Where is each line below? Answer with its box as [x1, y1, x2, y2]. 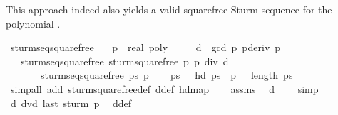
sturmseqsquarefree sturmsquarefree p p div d [20, 53, 229, 68]
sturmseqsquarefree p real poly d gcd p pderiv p [10, 40, 281, 55]
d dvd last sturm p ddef [10, 95, 132, 110]
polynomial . [6, 16, 61, 31]
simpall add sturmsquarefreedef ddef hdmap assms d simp [10, 81, 319, 96]
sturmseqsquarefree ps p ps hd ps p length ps [40, 67, 293, 82]
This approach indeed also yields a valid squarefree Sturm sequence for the [6, 2, 332, 16]
